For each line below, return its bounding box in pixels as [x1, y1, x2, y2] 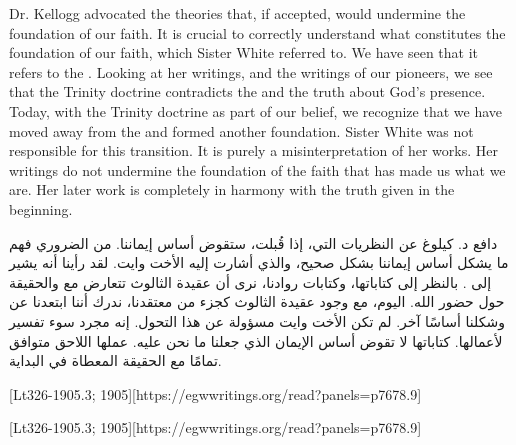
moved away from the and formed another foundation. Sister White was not [9, 120, 474, 141]
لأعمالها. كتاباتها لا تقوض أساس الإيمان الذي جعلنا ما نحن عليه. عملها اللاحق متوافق [9, 330, 503, 351]
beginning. [9, 198, 73, 219]
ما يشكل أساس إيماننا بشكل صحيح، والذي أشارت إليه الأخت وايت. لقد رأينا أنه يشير [9, 252, 509, 273]
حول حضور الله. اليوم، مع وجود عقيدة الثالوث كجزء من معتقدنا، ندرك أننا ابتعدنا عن [9, 291, 505, 312]
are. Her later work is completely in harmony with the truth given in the [9, 179, 455, 200]
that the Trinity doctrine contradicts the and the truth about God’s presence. [9, 81, 486, 102]
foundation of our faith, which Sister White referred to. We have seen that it [9, 42, 478, 63]
